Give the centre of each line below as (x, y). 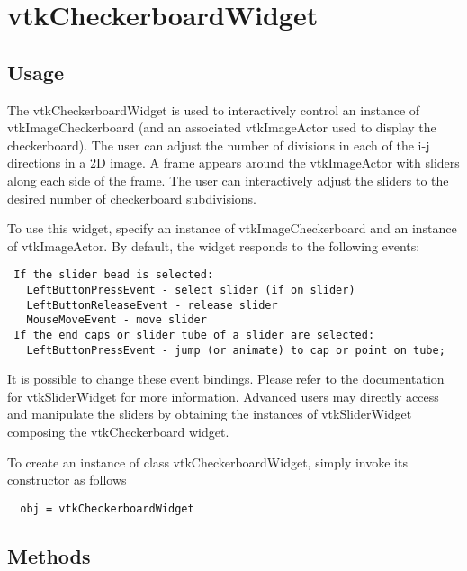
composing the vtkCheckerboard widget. (118, 432)
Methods (49, 555)
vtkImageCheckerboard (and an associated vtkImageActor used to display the (222, 127)
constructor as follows (67, 480)
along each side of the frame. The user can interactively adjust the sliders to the (228, 180)
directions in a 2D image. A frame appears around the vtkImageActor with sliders (233, 163)
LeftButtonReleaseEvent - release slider (152, 305)
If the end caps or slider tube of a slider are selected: (194, 335)
